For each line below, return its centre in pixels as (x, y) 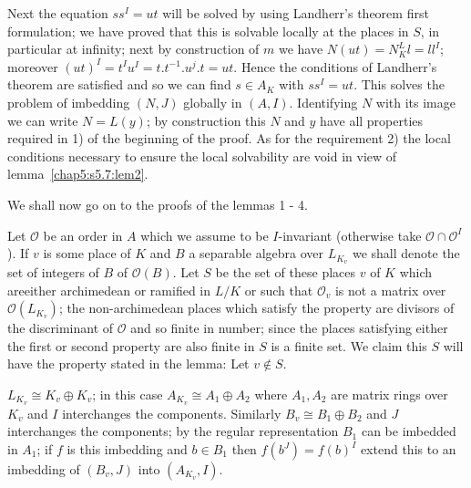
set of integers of (53, 271)
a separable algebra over (256, 253)
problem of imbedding (69, 102)
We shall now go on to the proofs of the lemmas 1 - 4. (158, 204)
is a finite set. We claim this (349, 345)
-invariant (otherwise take (350, 235)
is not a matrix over (390, 290)
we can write (43, 120)
